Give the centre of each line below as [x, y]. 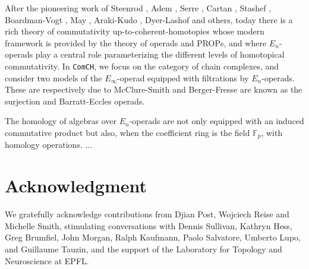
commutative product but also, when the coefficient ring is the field [127, 132]
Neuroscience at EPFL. [47, 260]
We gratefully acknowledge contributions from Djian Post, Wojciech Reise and [147, 214]
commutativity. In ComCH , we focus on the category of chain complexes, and [142, 66]
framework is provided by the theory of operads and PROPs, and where [136, 42]
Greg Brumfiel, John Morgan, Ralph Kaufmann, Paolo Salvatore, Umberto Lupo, [153, 237]
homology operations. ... [49, 145]
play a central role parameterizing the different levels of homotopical [160, 54]
